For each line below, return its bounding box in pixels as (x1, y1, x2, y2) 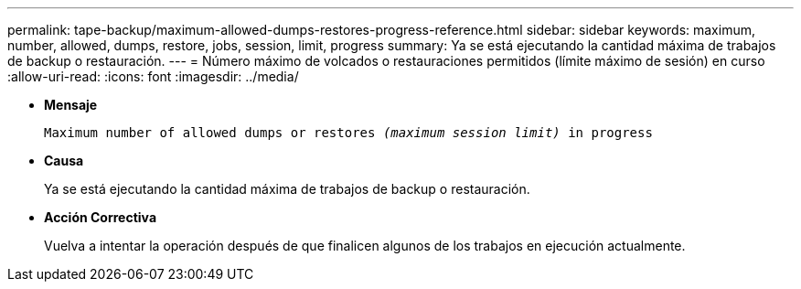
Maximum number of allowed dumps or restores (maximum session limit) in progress (44, 125, 653, 140)
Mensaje (44, 97, 98, 112)
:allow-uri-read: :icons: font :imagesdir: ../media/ (7, 69, 299, 84)
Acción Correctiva (44, 209, 157, 225)
